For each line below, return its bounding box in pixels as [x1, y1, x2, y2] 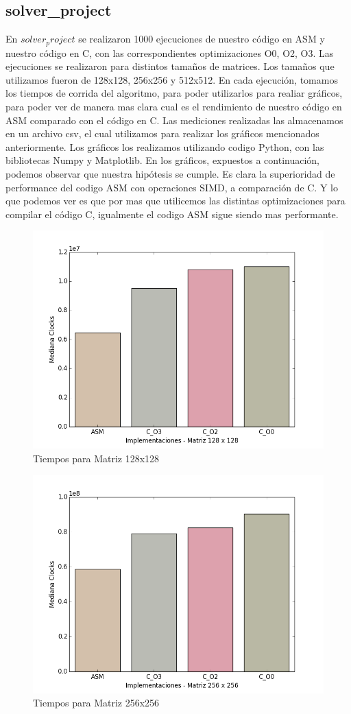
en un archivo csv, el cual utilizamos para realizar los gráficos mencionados [5, 126, 319, 141]
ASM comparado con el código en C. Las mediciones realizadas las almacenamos [5, 112, 343, 127]
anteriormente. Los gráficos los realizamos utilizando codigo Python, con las [5, 139, 324, 154]
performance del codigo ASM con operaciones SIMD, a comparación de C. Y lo [5, 180, 338, 194]
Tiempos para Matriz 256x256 [33, 695, 160, 710]
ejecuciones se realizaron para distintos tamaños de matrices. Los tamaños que [5, 59, 335, 73]
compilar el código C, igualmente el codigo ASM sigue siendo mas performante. [5, 206, 339, 221]
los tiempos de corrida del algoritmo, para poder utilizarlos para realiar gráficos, [5, 86, 343, 100]
